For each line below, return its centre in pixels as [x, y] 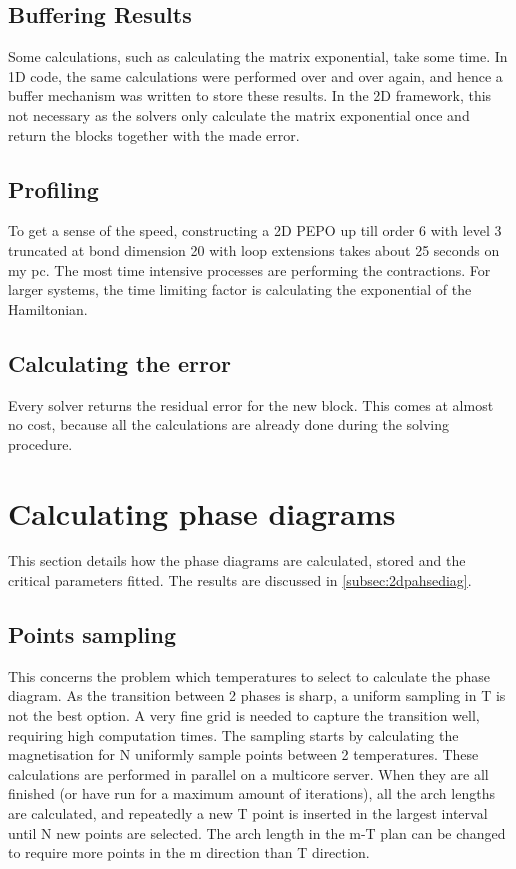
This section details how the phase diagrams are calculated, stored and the [237, 560]
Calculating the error [120, 362]
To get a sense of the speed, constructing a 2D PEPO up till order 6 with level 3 [255, 230]
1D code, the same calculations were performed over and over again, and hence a [255, 75]
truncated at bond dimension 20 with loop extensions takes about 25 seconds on [254, 249]
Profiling [53, 188]
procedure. [40, 443]
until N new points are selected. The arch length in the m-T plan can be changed [257, 832]
